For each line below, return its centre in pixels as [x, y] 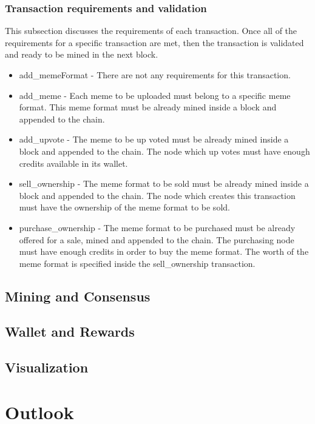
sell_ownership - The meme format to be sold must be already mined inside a [164, 183]
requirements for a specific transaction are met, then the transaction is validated [154, 42]
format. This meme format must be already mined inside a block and [148, 107]
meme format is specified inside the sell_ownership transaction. [137, 263]
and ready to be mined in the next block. [82, 54]
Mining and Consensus [78, 296]
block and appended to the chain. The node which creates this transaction [157, 195]
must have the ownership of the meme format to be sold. [124, 207]
